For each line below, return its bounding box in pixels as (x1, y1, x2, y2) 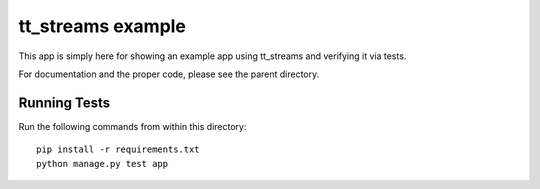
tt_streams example (18, 15, 187, 37)
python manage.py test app (36, 158, 169, 169)
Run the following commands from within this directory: (18, 120, 247, 132)
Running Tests (18, 94, 110, 111)
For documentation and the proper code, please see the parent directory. (18, 68, 320, 80)
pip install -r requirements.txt (36, 144, 200, 155)
